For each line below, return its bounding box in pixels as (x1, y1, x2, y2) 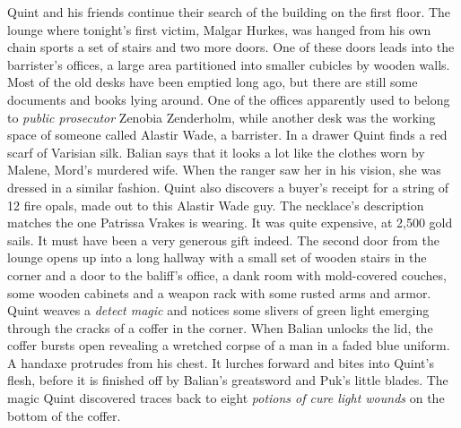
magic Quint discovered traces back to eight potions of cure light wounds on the (7, 389, 445, 407)
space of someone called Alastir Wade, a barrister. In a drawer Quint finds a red (7, 125, 448, 144)
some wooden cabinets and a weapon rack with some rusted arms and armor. (7, 283, 431, 302)
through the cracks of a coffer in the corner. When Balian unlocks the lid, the (7, 318, 433, 337)
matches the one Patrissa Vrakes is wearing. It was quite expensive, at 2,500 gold (7, 213, 453, 232)
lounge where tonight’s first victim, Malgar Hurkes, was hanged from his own (7, 20, 431, 39)
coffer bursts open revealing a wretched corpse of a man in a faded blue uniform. (7, 336, 450, 355)
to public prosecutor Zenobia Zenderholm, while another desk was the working (7, 107, 436, 126)
